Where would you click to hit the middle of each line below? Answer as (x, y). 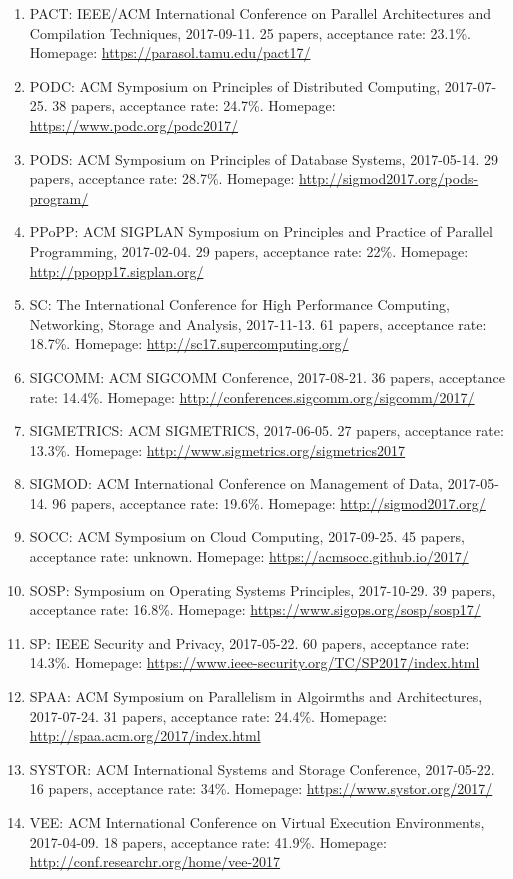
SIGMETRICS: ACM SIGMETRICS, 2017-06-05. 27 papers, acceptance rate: (266, 430)
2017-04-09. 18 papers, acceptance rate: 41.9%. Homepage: (208, 841)
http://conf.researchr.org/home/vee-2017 (155, 861)
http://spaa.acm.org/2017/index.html (145, 735)
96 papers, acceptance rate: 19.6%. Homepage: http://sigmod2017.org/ (269, 502)
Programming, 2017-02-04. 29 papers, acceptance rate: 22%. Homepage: (249, 250)
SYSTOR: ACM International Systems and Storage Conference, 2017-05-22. (262, 768)
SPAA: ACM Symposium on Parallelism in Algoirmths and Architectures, (256, 696)
